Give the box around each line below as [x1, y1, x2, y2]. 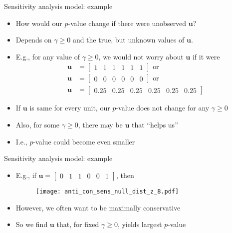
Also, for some [15, 119, 60, 130]
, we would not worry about [98, 51, 184, 61]
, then [116, 169, 134, 180]
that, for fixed [56, 219, 99, 229]
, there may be [78, 119, 123, 130]
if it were [192, 51, 220, 61]
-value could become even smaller [33, 136, 135, 146]
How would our [15, 17, 62, 28]
